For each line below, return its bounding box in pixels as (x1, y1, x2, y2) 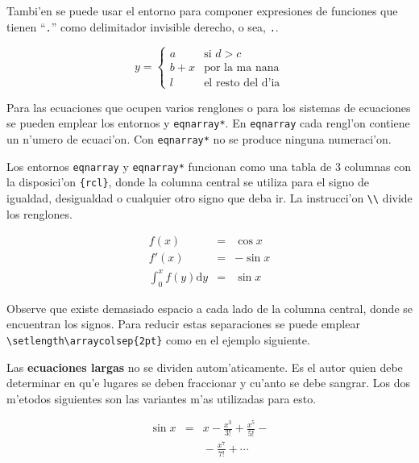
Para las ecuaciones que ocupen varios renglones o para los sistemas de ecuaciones (6, 98, 411, 115)
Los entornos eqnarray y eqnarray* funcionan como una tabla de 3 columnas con (6, 157, 412, 174)
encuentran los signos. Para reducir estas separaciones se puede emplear (6, 315, 360, 332)
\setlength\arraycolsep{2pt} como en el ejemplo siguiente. (6, 331, 310, 348)
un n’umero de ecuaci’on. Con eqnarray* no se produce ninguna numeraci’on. (6, 131, 392, 148)
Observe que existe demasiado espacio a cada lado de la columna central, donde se (6, 299, 413, 316)
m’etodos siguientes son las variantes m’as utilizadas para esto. (6, 390, 317, 407)
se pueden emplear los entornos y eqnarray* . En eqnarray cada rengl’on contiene (6, 115, 410, 131)
